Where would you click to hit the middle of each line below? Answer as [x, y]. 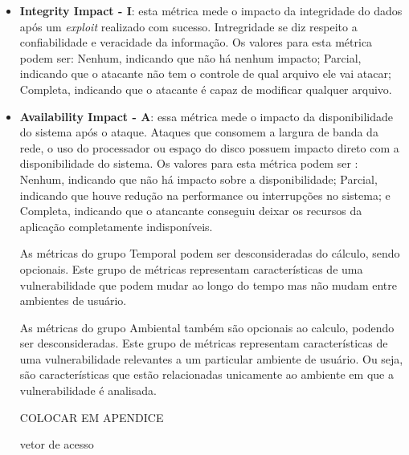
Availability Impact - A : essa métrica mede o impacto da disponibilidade [206, 116]
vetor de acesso [57, 444]
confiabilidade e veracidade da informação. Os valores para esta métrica [196, 42]
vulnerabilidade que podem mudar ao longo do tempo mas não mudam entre [209, 284]
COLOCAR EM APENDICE [92, 417]
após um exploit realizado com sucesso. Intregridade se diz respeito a [188, 26]
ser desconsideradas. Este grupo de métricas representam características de [204, 343]
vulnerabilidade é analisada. [88, 390]
